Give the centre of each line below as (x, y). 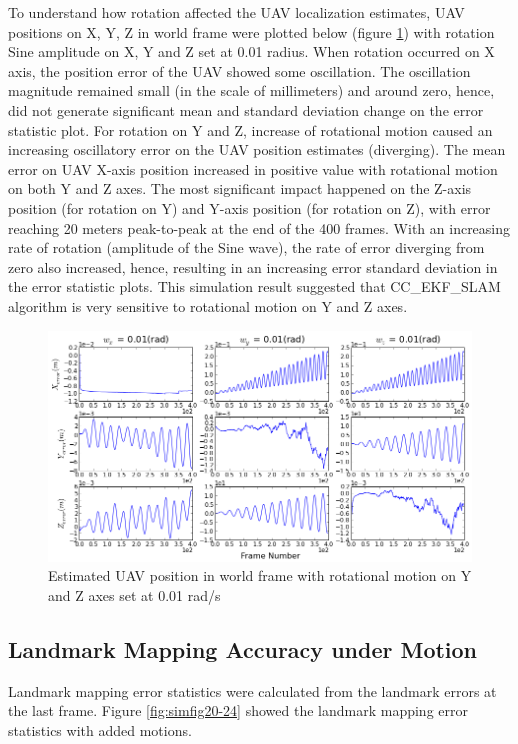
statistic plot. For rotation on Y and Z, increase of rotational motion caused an (250, 129)
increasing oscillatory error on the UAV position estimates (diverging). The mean (257, 149)
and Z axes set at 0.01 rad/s (134, 594)
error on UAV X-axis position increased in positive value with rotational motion (253, 168)
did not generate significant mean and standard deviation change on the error (246, 109)
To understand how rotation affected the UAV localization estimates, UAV (236, 12)
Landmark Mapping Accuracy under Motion (243, 648)
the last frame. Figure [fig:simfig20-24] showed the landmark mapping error (238, 710)
